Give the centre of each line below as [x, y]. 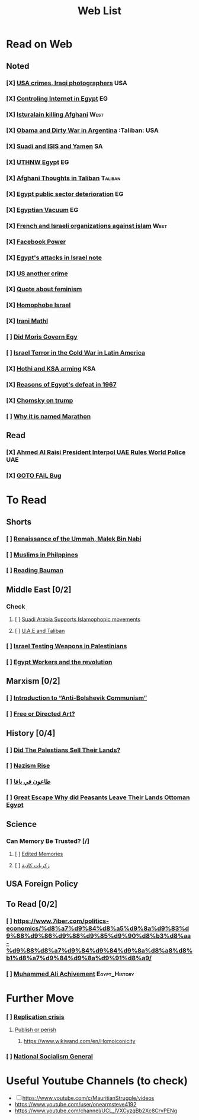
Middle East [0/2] [39, 589]
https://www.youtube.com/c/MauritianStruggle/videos [88, 1098]
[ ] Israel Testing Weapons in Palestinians [67, 646]
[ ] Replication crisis [35, 1016]
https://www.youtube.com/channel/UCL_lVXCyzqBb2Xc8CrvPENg [96, 1111]
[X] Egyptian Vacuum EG [42, 210]
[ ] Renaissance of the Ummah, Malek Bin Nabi [74, 539]
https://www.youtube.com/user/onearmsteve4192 [76, 1104]
